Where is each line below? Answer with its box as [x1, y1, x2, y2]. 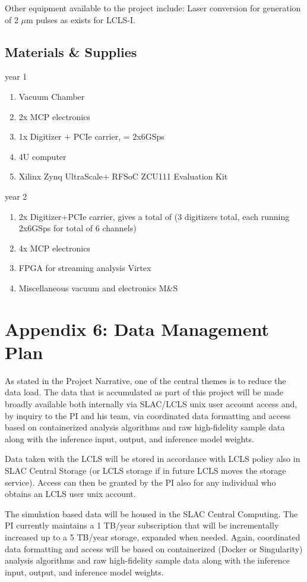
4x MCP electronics [18, 241, 90, 254]
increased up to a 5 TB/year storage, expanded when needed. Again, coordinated [5, 530, 300, 543]
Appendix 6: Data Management [5, 316, 269, 341]
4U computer [18, 150, 67, 162]
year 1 [5, 70, 27, 83]
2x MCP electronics [18, 110, 90, 122]
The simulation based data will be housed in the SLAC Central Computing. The [5, 507, 298, 520]
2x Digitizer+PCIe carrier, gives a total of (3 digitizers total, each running [18, 210, 290, 222]
